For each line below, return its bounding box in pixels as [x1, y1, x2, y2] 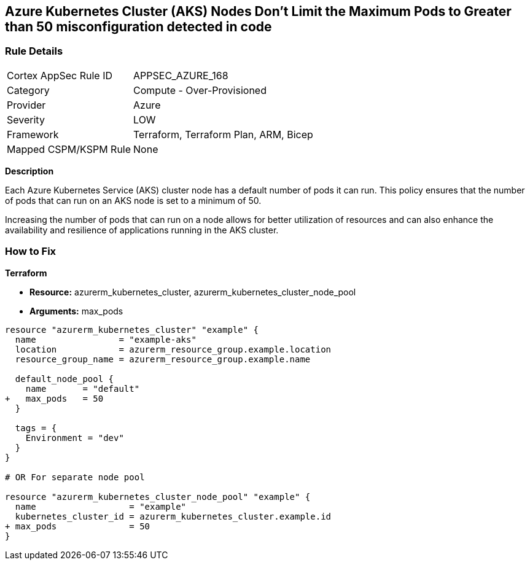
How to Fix [5, 245, 57, 258]
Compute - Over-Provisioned [133, 84, 267, 96]
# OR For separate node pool [5, 472, 145, 482]
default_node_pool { [15, 373, 114, 384]
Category [7, 84, 50, 96]
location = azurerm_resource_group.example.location [15, 344, 332, 354]
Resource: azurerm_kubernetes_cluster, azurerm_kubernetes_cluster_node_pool [29, 286, 356, 297]
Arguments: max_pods [29, 305, 123, 316]
